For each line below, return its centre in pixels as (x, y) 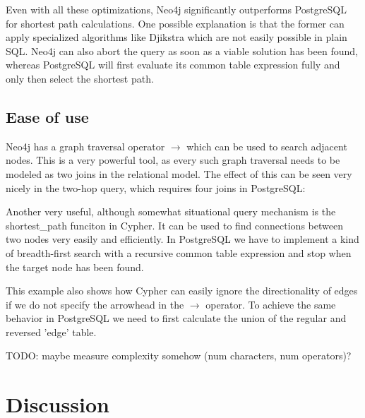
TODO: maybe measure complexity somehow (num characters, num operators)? (179, 356)
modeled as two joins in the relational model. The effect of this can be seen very (179, 173)
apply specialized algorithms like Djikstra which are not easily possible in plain (176, 37)
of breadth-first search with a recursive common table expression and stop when (179, 252)
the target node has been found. (75, 267)
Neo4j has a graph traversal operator (85, 146)
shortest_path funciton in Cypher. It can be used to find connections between (174, 225)
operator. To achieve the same (271, 304)
